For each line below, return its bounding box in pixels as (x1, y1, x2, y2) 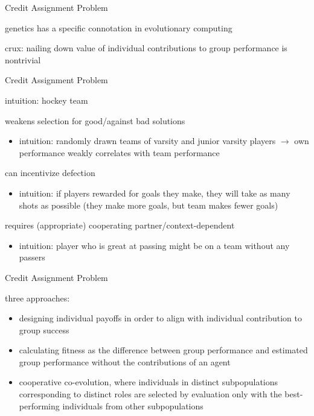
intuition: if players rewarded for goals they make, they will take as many (19, 186, 290, 199)
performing (19, 399, 60, 412)
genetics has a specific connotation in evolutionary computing (5, 21, 232, 34)
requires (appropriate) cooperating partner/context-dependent (5, 219, 235, 232)
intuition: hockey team (5, 93, 88, 106)
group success (19, 323, 69, 336)
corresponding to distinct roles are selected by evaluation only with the (19, 388, 282, 400)
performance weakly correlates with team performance (19, 146, 220, 159)
